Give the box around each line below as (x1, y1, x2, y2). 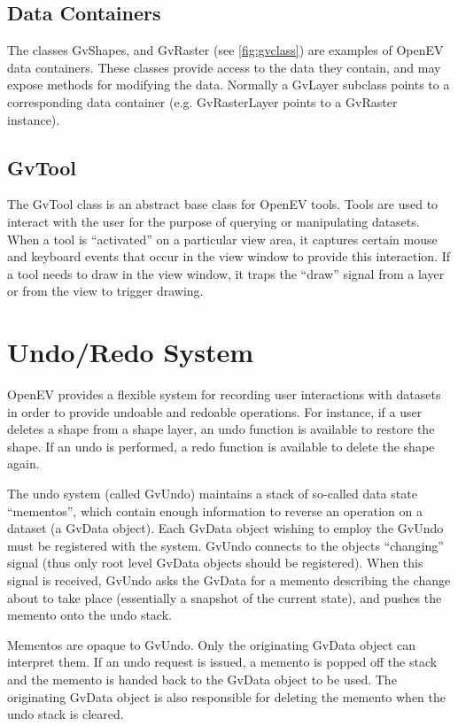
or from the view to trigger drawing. (7, 282, 204, 300)
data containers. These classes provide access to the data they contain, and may (7, 58, 441, 76)
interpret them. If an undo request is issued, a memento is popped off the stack (7, 653, 438, 671)
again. (7, 454, 40, 473)
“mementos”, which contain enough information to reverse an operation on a (7, 501, 423, 520)
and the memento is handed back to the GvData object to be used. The (7, 669, 397, 688)
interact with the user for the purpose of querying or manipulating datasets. (7, 212, 420, 230)
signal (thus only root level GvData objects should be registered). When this (7, 553, 423, 572)
